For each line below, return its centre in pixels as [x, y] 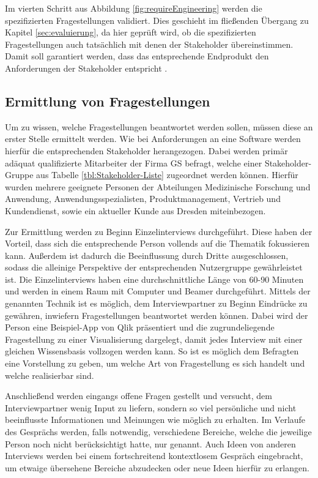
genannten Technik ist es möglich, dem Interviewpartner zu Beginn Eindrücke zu [156, 303]
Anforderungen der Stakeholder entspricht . [86, 68]
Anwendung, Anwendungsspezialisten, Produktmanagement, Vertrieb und [143, 199]
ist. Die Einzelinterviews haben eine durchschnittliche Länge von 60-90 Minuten [154, 279]
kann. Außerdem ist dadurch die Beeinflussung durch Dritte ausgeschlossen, [147, 255]
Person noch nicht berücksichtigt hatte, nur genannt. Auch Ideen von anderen [150, 443]
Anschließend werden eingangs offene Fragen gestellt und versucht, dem [139, 396]
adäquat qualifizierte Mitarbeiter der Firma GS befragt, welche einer [134, 162]
